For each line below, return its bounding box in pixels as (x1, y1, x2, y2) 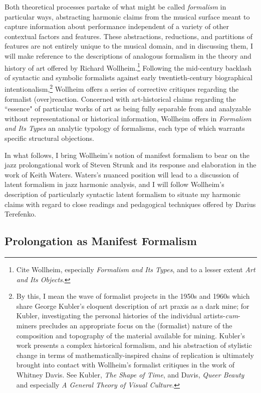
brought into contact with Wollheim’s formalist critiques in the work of (16, 359, 234, 370)
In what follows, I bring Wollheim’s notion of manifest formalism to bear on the (5, 149, 249, 160)
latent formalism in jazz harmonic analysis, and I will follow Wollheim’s (5, 179, 224, 189)
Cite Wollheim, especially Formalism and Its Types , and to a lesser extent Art (16, 264, 255, 274)
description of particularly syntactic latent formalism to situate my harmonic (5, 189, 241, 199)
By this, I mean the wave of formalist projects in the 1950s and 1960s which (16, 291, 250, 301)
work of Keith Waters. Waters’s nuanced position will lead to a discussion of (5, 169, 239, 179)
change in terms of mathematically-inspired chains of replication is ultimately (16, 349, 254, 360)
